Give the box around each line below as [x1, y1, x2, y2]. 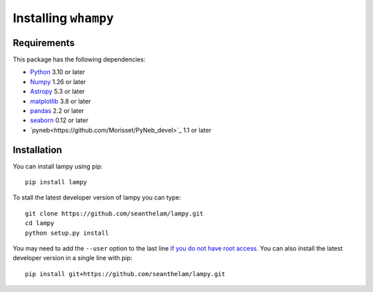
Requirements [12, 37, 75, 48]
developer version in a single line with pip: [12, 254, 133, 262]
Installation [12, 144, 62, 155]
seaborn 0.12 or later [30, 116, 89, 124]
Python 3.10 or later [30, 68, 86, 76]
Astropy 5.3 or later [30, 87, 86, 96]
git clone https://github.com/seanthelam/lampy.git [25, 209, 204, 217]
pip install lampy [25, 178, 88, 186]
